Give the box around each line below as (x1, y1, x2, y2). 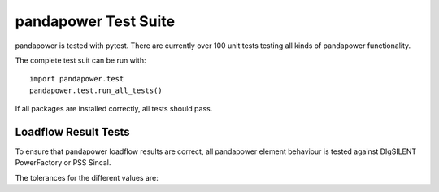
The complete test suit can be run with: (15, 55, 146, 65)
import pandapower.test (29, 74, 124, 84)
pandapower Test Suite (15, 12, 175, 30)
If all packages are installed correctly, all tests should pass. (15, 104, 213, 114)
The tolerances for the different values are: (15, 172, 159, 182)
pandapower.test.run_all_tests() (29, 85, 163, 95)
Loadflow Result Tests (15, 124, 130, 138)
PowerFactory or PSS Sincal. (15, 158, 111, 168)
